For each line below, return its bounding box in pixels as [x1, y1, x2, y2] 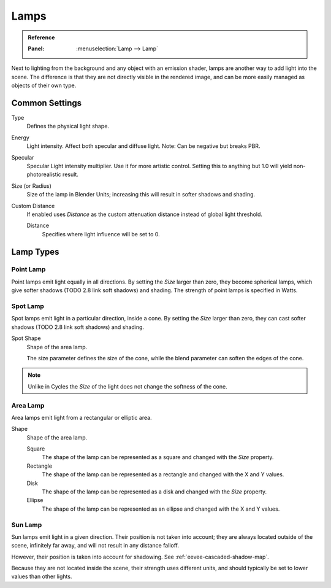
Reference [28, 34, 55, 41]
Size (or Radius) [11, 182, 52, 190]
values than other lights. [11, 573, 72, 580]
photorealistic [26, 171, 61, 178]
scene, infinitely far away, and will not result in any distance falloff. [11, 542, 179, 549]
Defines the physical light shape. [26, 123, 110, 130]
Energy [11, 134, 30, 141]
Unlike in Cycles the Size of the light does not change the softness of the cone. [28, 382, 227, 390]
